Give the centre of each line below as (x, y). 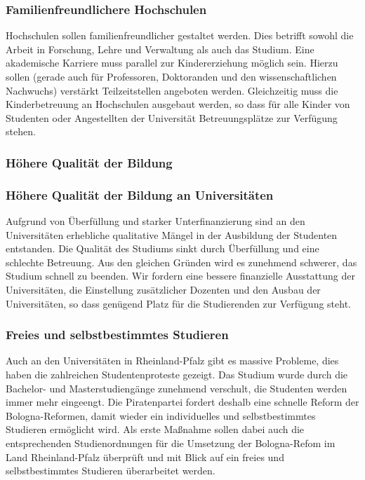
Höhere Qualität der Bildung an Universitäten (140, 194)
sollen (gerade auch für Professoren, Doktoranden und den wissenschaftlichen (171, 76)
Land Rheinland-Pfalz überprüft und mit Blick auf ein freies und (145, 457)
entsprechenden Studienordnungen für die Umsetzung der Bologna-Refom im (171, 443)
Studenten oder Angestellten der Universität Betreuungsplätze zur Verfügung (172, 117)
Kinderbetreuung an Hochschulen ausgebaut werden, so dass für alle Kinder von (178, 104)
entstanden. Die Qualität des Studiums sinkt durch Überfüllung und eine (162, 248)
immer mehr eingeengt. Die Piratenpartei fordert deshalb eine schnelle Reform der (182, 402)
